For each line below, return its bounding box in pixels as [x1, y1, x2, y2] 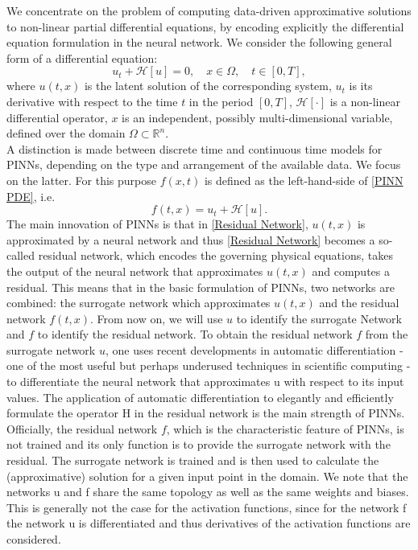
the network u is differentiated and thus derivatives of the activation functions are [6, 515, 411, 532]
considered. [6, 531, 61, 547]
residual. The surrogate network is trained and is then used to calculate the [6, 452, 379, 469]
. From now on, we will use [89, 310, 223, 326]
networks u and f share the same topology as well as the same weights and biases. [6, 483, 409, 500]
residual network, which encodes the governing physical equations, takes [38, 247, 393, 264]
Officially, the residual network [6, 420, 158, 437]
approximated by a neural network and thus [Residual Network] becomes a [6, 231, 375, 248]
